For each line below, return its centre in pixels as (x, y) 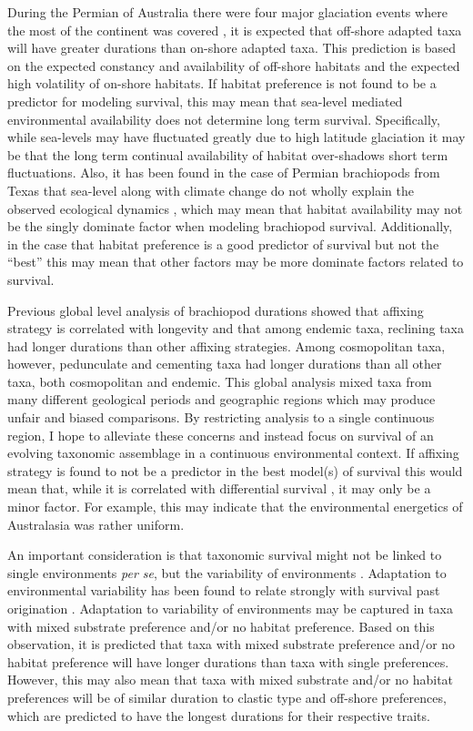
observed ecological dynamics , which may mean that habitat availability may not (235, 208)
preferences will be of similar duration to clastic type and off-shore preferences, (227, 697)
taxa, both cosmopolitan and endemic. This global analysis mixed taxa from (220, 381)
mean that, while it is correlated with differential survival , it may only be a (219, 488)
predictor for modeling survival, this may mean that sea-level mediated (205, 101)
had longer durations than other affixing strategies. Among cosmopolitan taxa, (226, 345)
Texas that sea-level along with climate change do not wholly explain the (211, 190)
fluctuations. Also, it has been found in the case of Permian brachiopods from (224, 173)
